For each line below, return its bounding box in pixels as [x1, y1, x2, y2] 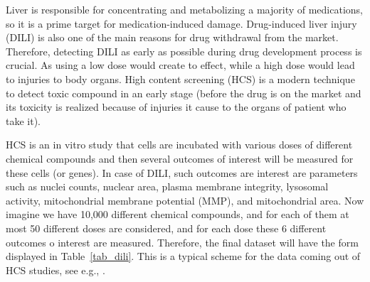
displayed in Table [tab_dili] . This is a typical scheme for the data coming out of [6, 249, 361, 264]
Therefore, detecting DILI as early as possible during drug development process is [6, 43, 362, 58]
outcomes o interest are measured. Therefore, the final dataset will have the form [6, 234, 359, 249]
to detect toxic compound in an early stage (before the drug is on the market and [6, 85, 361, 100]
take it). [6, 113, 41, 128]
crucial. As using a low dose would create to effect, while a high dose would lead [6, 58, 355, 72]
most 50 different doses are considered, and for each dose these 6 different [6, 220, 327, 235]
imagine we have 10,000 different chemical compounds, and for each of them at [6, 207, 349, 222]
